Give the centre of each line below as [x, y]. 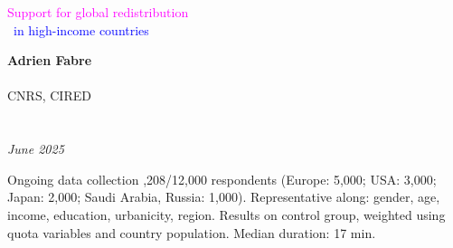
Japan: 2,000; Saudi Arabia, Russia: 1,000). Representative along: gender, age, [224, 197]
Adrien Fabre [50, 60]
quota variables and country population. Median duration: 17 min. [192, 232]
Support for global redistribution [98, 12]
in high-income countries [81, 29]
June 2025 [36, 149]
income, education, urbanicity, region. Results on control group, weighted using [226, 214]
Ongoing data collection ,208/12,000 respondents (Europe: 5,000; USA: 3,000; [222, 179]
